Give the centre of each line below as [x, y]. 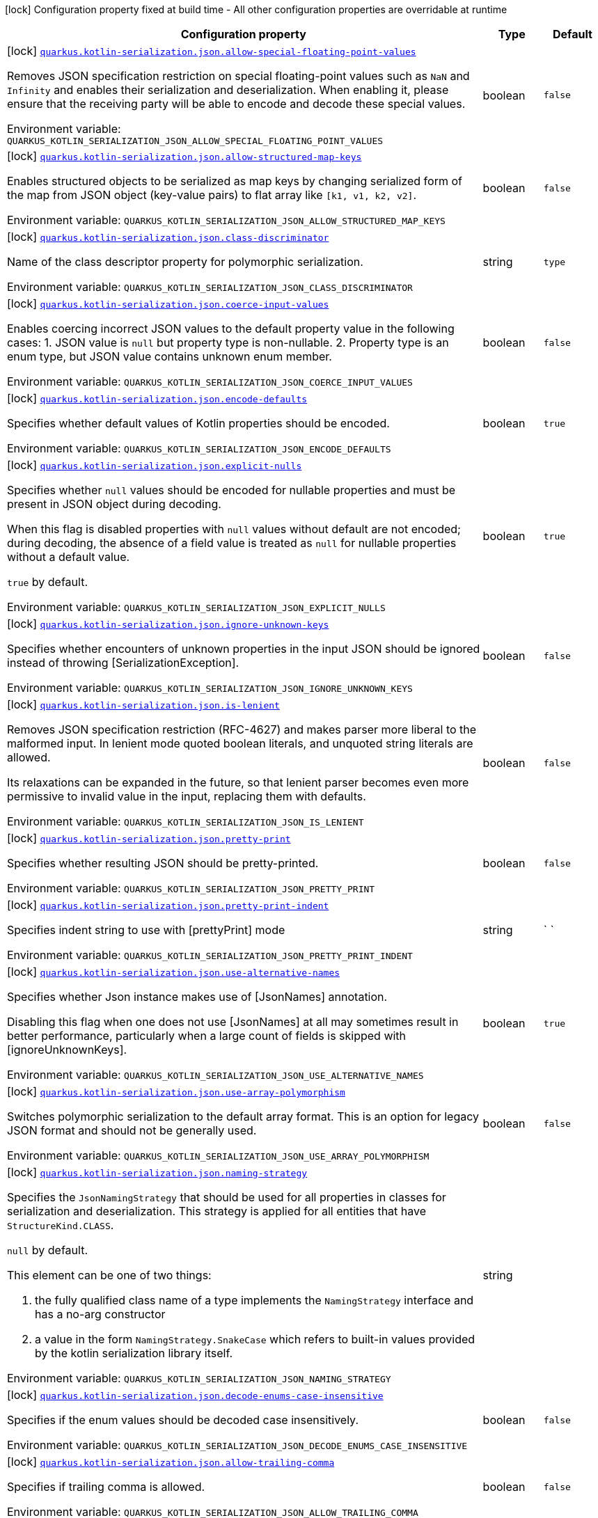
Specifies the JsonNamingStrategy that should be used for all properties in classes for [227, 1197]
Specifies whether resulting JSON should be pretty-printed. [163, 863]
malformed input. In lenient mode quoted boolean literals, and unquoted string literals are [240, 743]
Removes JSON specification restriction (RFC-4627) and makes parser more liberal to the [242, 729]
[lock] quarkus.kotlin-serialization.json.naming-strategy [157, 1172]
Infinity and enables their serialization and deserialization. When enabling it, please [228, 90]
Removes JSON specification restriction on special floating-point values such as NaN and [238, 76]
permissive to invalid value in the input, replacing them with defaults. [187, 796]
